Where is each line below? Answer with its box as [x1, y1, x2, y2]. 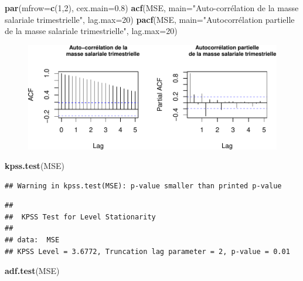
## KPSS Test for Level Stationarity [5, 212, 156, 221]
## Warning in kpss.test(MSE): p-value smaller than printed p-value [5, 181, 282, 190]
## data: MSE [5, 236, 60, 245]
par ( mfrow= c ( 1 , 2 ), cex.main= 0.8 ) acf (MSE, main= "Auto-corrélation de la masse [5, 2, 299, 13]
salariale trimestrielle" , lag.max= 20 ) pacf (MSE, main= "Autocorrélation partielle [5, 13, 295, 25]
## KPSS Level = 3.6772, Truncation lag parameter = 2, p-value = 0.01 [5, 247, 290, 256]
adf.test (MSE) [5, 265, 60, 277]
